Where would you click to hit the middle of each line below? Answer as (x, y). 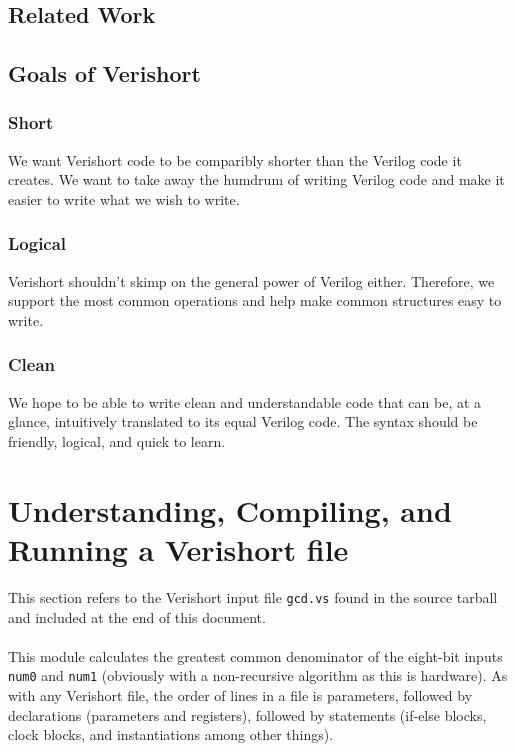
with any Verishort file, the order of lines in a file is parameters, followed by (240, 694)
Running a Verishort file (178, 548)
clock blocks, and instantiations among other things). (171, 734)
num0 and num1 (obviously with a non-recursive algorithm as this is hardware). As (258, 675)
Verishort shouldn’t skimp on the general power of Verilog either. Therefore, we (251, 280)
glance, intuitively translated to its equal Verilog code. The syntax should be (243, 421)
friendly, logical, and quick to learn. (117, 440)
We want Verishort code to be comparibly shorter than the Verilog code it (235, 159)
